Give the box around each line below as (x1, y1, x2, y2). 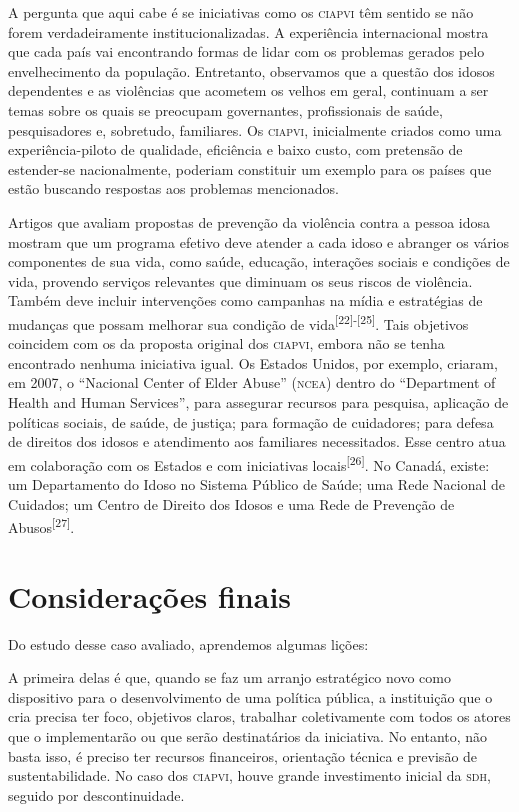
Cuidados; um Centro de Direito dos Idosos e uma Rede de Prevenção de (8, 493, 455, 514)
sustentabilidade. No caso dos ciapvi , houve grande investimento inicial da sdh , (8, 765, 491, 786)
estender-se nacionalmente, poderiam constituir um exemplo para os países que (8, 158, 492, 179)
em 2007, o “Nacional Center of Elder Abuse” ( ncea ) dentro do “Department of (8, 372, 496, 393)
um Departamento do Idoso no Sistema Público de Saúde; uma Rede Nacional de (8, 473, 505, 494)
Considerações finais (8, 575, 292, 616)
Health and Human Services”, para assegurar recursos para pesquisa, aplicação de (8, 391, 509, 412)
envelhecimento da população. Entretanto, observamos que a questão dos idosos (8, 60, 495, 81)
